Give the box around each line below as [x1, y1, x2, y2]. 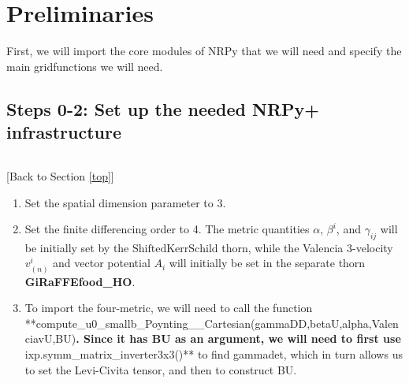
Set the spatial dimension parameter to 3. [24, 194, 226, 210]
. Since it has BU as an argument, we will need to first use [76, 330, 401, 347]
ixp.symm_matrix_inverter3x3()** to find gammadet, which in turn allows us [24, 346, 403, 363]
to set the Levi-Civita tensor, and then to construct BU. [24, 361, 297, 377]
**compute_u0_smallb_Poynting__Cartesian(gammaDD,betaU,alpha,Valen [24, 314, 399, 331]
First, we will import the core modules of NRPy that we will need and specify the [6, 43, 402, 59]
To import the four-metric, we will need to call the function [24, 299, 313, 316]
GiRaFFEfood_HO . [24, 273, 136, 289]
